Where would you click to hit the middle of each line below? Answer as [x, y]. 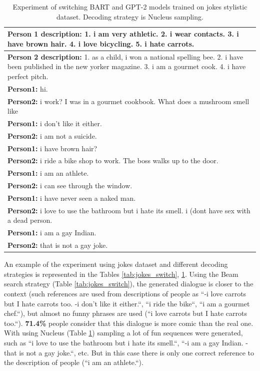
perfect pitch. [28, 76]
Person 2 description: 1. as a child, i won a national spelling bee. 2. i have [125, 56]
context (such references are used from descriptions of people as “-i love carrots [125, 293]
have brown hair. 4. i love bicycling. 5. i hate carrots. [101, 43]
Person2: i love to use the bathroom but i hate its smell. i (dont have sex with [129, 210]
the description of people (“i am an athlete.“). [74, 362]
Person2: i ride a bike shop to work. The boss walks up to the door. [113, 160]
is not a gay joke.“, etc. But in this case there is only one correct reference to [136, 352]
